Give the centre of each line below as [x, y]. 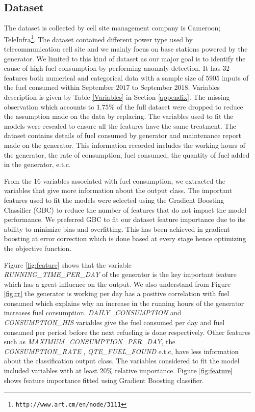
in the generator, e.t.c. [38, 164]
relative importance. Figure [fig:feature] [174, 371]
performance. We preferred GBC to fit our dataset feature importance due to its [125, 219]
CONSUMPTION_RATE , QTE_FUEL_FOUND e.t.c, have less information [121, 351]
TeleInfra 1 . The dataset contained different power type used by [98, 38]
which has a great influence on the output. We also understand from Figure [117, 284]
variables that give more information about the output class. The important [118, 190]
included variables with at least [51, 371]
